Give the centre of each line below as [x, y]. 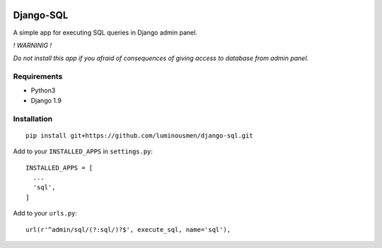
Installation [33, 119]
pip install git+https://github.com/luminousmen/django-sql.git [140, 135]
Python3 [43, 90]
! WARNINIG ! [33, 45]
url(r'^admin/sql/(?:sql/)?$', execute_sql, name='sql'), [128, 229]
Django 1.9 [46, 100]
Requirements [38, 76]
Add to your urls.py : [45, 213]
